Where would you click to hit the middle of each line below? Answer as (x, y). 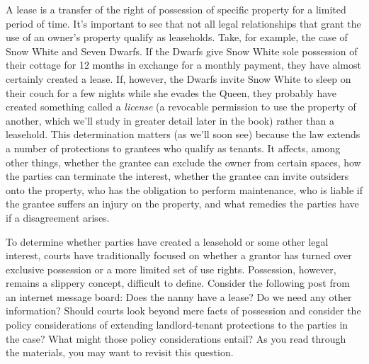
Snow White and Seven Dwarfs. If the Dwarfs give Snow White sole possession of (182, 51)
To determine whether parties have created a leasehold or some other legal (167, 241)
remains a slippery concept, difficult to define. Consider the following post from (178, 283)
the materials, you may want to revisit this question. (120, 352)
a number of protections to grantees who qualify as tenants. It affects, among (173, 148)
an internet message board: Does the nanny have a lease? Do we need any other (179, 296)
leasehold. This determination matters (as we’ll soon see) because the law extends (183, 134)
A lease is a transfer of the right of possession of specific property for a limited (176, 9)
